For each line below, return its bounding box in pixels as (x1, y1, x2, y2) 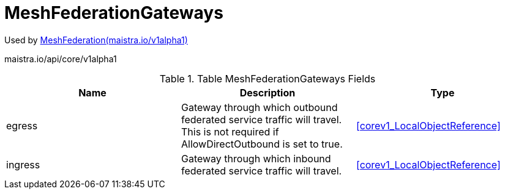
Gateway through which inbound (181, 152, 331, 165)
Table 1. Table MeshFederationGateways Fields (159, 72, 376, 85)
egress (6, 119, 38, 132)
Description (239, 86, 296, 99)
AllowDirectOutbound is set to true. (181, 137, 343, 150)
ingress (6, 158, 40, 171)
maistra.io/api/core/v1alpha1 (4, 53, 117, 64)
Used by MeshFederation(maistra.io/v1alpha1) (4, 34, 188, 45)
